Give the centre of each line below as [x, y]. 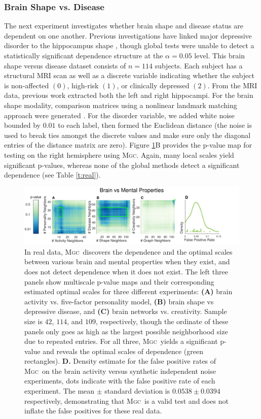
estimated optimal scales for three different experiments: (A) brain [128, 291]
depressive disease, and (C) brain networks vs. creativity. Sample [126, 311]
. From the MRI [232, 85]
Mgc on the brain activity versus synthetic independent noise [120, 371]
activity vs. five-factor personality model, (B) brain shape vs [119, 301]
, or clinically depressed [153, 85]
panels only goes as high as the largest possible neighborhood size [126, 331]
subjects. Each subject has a [199, 65]
